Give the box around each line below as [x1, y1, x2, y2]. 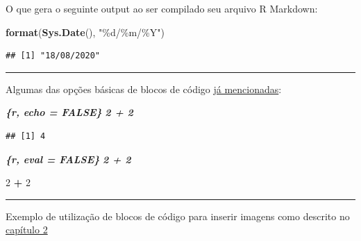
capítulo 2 [6, 222, 48, 237]
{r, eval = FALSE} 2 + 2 [6, 151, 131, 166]
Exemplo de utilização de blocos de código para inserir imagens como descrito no [6, 208, 350, 223]
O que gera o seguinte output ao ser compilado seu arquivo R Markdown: [6, 1, 318, 15]
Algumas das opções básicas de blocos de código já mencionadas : [6, 81, 282, 96]
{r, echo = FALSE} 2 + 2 [6, 105, 133, 119]
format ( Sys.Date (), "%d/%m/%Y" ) [6, 24, 165, 39]
